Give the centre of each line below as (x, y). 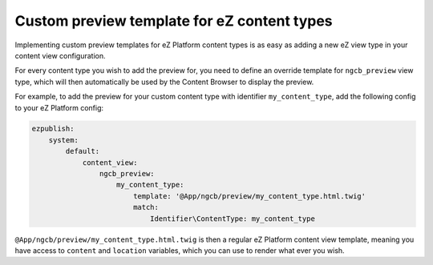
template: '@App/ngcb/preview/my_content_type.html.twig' (249, 196)
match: (146, 207)
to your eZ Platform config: (59, 107)
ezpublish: (53, 129)
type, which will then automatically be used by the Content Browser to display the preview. (164, 82)
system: (64, 140)
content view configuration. (60, 55)
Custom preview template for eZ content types (174, 21)
